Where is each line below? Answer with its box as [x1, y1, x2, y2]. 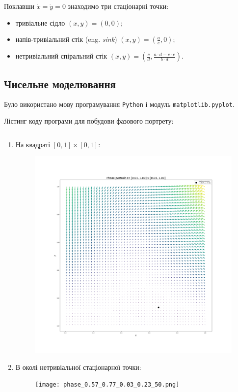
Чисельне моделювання [4, 76, 116, 91]
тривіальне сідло [15, 17, 65, 28]
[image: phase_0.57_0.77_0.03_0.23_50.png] [35, 381, 180, 388]
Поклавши [4, 1, 34, 11]
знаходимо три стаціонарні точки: [68, 1, 169, 11]
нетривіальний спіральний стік [15, 51, 107, 61]
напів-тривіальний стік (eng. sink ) [15, 34, 117, 44]
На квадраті [15, 139, 51, 149]
